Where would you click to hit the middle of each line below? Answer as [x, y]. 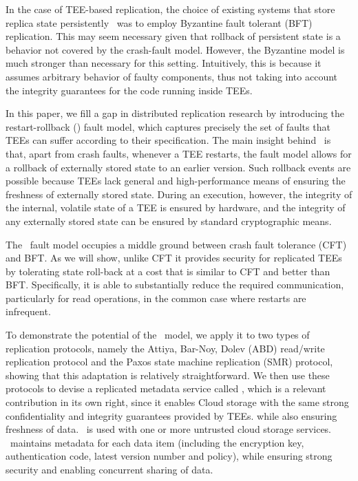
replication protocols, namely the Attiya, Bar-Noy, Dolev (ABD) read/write [165, 348]
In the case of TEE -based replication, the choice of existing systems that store [170, 9]
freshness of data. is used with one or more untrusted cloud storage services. [169, 429]
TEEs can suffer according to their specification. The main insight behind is [168, 140]
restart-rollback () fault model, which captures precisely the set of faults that [168, 126]
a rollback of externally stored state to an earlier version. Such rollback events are [178, 167]
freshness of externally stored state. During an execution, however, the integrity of [179, 194]
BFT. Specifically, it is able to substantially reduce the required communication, [175, 285]
